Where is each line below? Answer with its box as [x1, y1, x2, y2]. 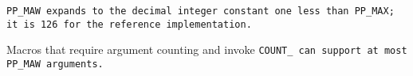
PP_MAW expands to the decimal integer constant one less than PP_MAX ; [6, 6, 395, 17]
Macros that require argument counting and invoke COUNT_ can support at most [6, 41, 407, 58]
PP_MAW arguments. [6, 58, 104, 70]
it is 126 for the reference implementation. [6, 18, 252, 30]
